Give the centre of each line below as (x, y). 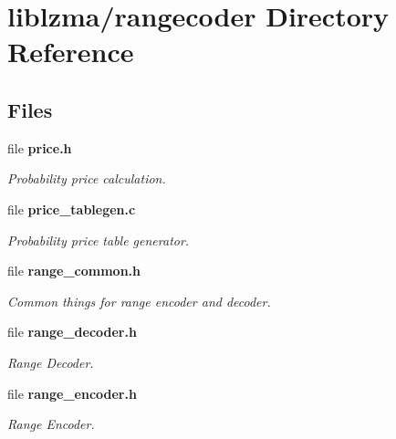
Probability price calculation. (87, 178)
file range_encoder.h (72, 393)
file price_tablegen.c (72, 209)
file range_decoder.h (72, 332)
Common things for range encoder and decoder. (139, 301)
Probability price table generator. (99, 240)
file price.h (40, 147)
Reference (71, 52)
